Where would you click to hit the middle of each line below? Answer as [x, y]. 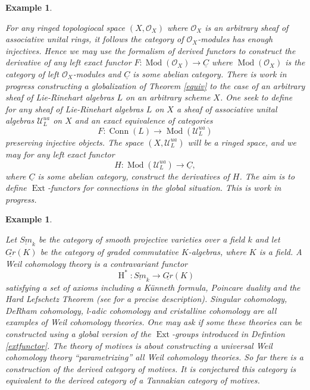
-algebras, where [217, 251]
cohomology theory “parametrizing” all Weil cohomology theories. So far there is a [154, 357]
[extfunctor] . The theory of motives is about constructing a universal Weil [139, 345]
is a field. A [281, 251]
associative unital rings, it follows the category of [95, 39]
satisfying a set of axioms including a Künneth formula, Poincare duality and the [153, 287]
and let [267, 239]
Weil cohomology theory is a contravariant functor [96, 263]
